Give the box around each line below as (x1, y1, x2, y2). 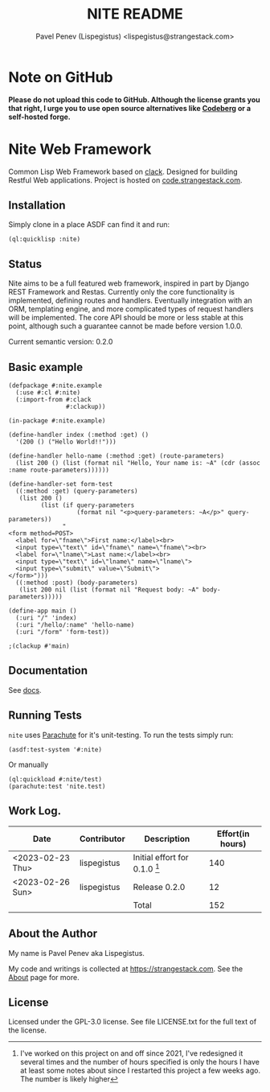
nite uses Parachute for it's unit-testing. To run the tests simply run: (8, 730, 234, 740)
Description (144, 833, 190, 844)
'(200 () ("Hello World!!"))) (15, 438, 117, 447)
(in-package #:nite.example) (8, 417, 106, 425)
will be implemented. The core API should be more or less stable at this (8, 313, 243, 323)
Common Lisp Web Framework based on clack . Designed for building (8, 167, 239, 176)
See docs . (8, 685, 42, 694)
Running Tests (8, 709, 82, 723)
